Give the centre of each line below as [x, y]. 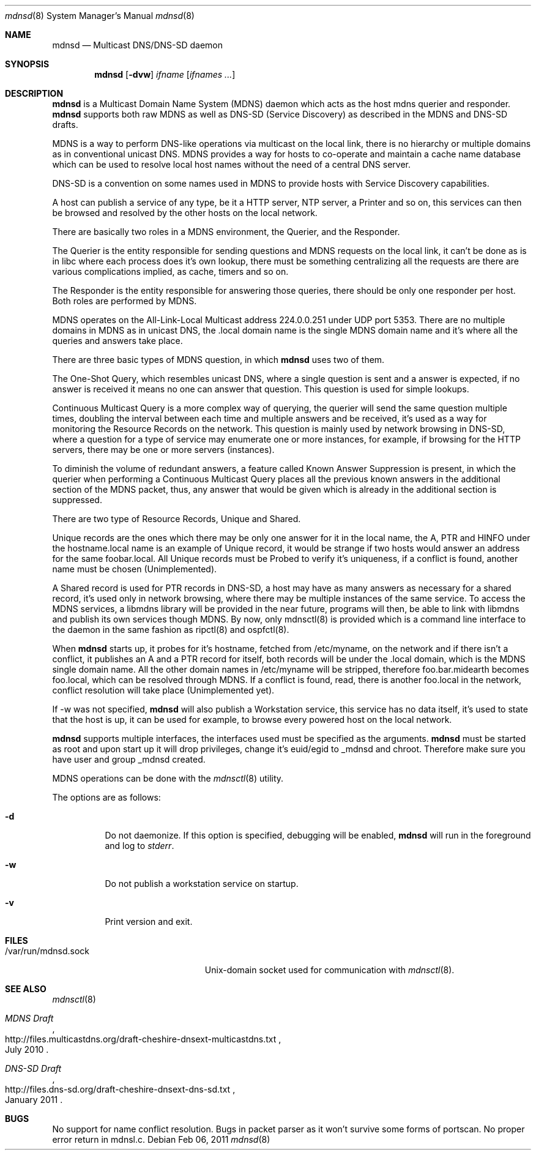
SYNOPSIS [27, 64]
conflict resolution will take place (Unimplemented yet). [163, 690]
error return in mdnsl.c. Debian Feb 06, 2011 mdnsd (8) [161, 1139]
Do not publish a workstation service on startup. [202, 884]
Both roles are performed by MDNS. [125, 301]
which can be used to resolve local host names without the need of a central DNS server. [231, 164]
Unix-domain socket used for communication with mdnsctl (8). [329, 970]
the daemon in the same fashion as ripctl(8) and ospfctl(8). [171, 630]
